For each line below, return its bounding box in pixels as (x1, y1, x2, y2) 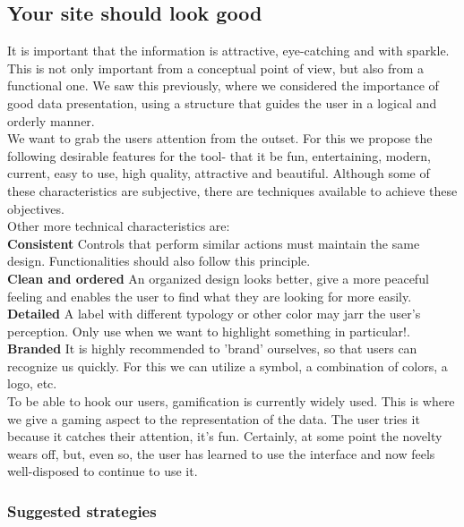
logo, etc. (7, 374, 57, 393)
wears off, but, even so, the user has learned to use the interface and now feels (7, 444, 435, 463)
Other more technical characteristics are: (7, 217, 230, 235)
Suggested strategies (7, 499, 157, 522)
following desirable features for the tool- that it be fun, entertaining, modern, (7, 146, 431, 165)
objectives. (7, 199, 64, 217)
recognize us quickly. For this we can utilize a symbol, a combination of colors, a (7, 356, 448, 375)
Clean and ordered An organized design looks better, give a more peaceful (7, 268, 429, 287)
